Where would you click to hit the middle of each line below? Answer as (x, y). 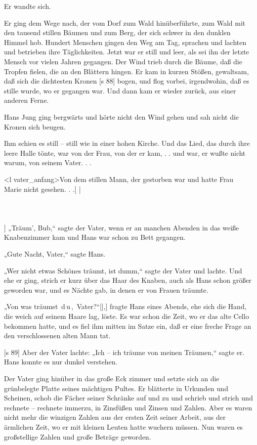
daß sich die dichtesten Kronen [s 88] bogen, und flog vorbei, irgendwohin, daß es (127, 81)
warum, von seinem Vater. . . (48, 162)
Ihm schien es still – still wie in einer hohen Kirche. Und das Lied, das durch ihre (127, 143)
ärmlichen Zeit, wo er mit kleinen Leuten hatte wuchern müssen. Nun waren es (124, 426)
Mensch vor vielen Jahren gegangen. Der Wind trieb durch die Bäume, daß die (123, 61)
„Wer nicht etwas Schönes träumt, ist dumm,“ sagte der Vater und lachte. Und (123, 270)
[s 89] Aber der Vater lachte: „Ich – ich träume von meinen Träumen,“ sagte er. (124, 352)
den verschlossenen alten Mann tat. (57, 335)
